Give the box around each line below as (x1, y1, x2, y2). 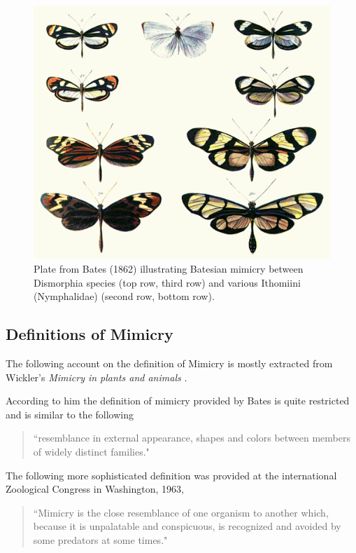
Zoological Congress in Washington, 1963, (6, 482, 185, 496)
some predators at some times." (33, 532, 168, 547)
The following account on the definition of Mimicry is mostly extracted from (6, 356, 333, 371)
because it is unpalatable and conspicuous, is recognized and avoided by (33, 519, 341, 533)
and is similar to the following (6, 407, 134, 421)
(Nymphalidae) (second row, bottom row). (34, 289, 215, 303)
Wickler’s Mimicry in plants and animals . (6, 369, 187, 384)
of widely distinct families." (33, 444, 150, 459)
